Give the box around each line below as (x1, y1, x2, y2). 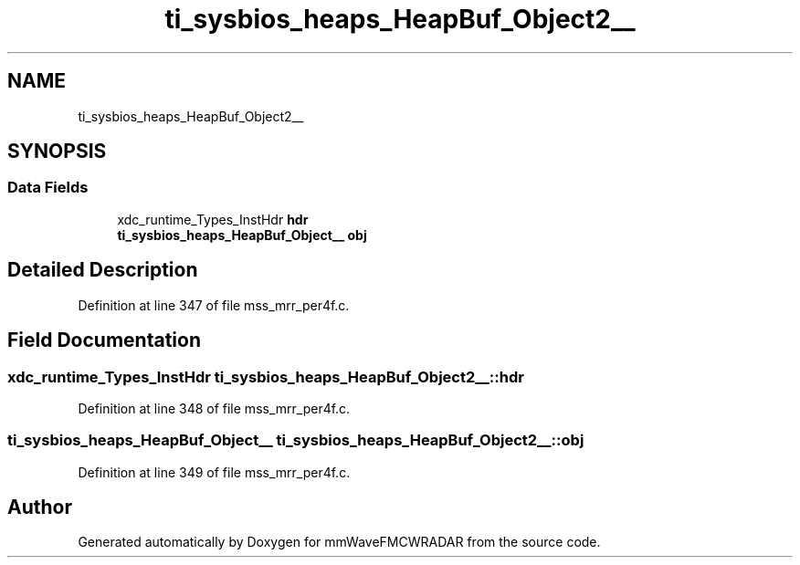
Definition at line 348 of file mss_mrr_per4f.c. (78, 400, 351, 416)
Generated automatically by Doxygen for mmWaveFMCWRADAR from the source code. (78, 534, 601, 550)
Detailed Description (7, 258, 198, 282)
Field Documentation (7, 329, 201, 352)
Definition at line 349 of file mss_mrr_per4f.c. (78, 464, 351, 480)
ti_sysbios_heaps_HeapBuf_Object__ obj (117, 226, 367, 243)
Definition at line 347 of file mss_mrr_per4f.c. (78, 297, 350, 313)
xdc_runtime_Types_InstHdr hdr (117, 211, 309, 227)
